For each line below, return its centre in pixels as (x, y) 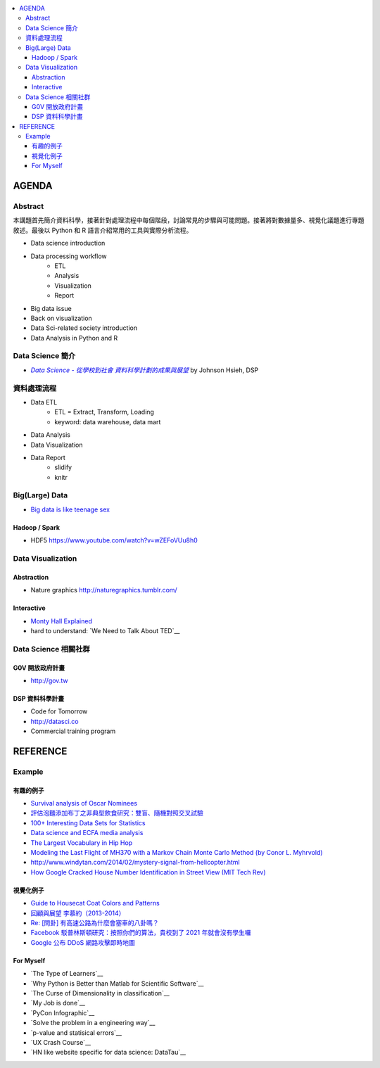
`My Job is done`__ (58, 1003)
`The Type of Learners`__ (67, 974)
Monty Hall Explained (62, 621)
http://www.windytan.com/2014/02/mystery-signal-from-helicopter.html (135, 863)
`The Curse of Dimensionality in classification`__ (100, 993)
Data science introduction (68, 243)
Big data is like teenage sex (70, 509)
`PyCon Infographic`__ (63, 1012)
